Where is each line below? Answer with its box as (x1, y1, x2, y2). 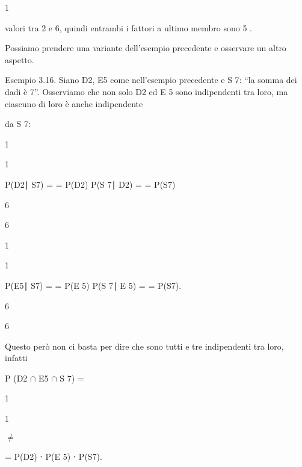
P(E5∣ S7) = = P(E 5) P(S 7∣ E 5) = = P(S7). (5, 279, 182, 291)
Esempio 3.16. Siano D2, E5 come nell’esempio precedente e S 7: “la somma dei (5, 73, 297, 86)
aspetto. (5, 53, 34, 66)
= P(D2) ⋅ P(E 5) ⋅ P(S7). (5, 450, 102, 462)
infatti (5, 351, 28, 364)
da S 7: (5, 117, 31, 130)
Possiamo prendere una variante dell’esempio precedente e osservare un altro (5, 42, 286, 54)
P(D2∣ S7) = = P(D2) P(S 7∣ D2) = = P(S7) (5, 178, 176, 190)
